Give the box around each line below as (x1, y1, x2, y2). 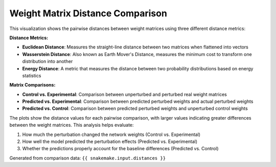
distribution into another (22, 59, 73, 65)
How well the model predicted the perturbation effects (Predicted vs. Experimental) (22, 138, 198, 145)
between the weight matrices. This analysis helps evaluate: (9, 122, 134, 128)
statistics (22, 72, 41, 78)
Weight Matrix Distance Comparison (9, 8, 167, 19)
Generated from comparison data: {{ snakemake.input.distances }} (9, 155, 166, 161)
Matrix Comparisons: (9, 82, 56, 88)
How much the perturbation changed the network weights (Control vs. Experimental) (22, 131, 201, 137)
